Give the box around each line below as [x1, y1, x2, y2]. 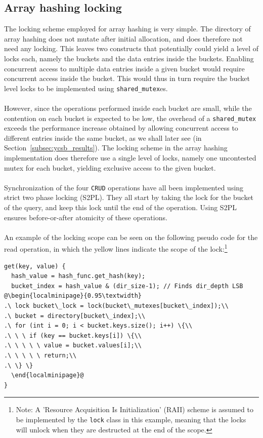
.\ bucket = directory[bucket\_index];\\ [4, 312, 146, 320]
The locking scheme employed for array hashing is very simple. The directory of [4, 23, 251, 34]
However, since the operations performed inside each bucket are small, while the [4, 103, 252, 113]
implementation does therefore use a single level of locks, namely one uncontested [4, 152, 256, 163]
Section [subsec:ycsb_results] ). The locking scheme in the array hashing [4, 142, 228, 153]
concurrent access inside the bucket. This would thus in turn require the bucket [4, 73, 250, 84]
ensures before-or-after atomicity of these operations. [4, 212, 167, 222]
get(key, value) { [4, 262, 66, 270]
